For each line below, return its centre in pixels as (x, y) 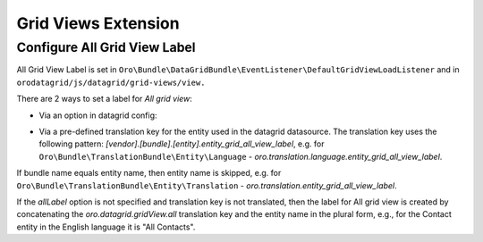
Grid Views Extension (98, 23)
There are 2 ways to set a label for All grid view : (104, 99)
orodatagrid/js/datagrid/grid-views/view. (111, 82)
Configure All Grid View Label (106, 47)
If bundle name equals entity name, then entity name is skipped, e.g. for (149, 173)
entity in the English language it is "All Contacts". (106, 227)
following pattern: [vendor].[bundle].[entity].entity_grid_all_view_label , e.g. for (182, 144)
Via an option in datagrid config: (98, 115)
